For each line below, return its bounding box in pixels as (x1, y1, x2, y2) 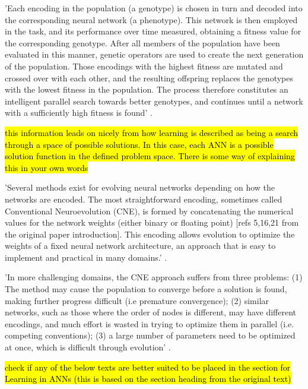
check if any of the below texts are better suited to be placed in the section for (5, 360, 291, 373)
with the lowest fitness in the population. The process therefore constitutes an (5, 83, 288, 96)
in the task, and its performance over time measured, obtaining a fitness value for (5, 25, 301, 37)
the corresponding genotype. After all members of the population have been (5, 36, 280, 49)
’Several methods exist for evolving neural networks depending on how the (5, 181, 275, 194)
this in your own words (5, 161, 88, 173)
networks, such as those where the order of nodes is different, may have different (5, 306, 297, 318)
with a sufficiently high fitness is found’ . (5, 106, 153, 119)
